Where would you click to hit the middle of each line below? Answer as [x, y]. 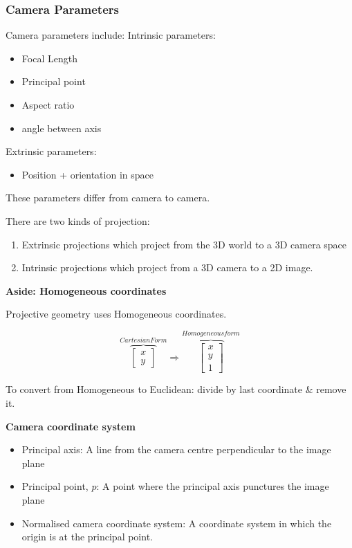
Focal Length [49, 58]
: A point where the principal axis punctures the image [213, 486]
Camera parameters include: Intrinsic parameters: [111, 35]
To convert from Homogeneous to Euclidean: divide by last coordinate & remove [176, 389]
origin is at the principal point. [87, 537]
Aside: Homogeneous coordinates [86, 290]
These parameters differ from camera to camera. [108, 198]
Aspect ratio [48, 104]
